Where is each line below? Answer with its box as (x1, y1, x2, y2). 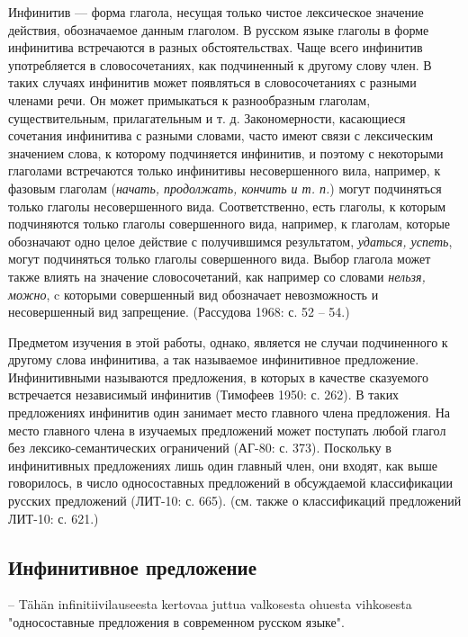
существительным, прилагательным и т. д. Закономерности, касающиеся (8, 108, 406, 127)
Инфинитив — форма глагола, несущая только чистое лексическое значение (8, 3, 424, 21)
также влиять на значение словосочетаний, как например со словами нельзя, (8, 266, 426, 285)
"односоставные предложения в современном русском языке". (8, 613, 345, 632)
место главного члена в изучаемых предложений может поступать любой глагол (8, 420, 446, 439)
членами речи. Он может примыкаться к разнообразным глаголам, (8, 90, 371, 109)
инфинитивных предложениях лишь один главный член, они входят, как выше (8, 455, 438, 474)
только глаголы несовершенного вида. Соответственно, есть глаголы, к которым (8, 196, 446, 215)
